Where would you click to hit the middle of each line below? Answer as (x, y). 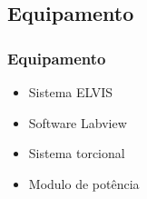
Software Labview (78, 122)
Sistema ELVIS (71, 92)
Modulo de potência (84, 183)
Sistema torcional (77, 153)
